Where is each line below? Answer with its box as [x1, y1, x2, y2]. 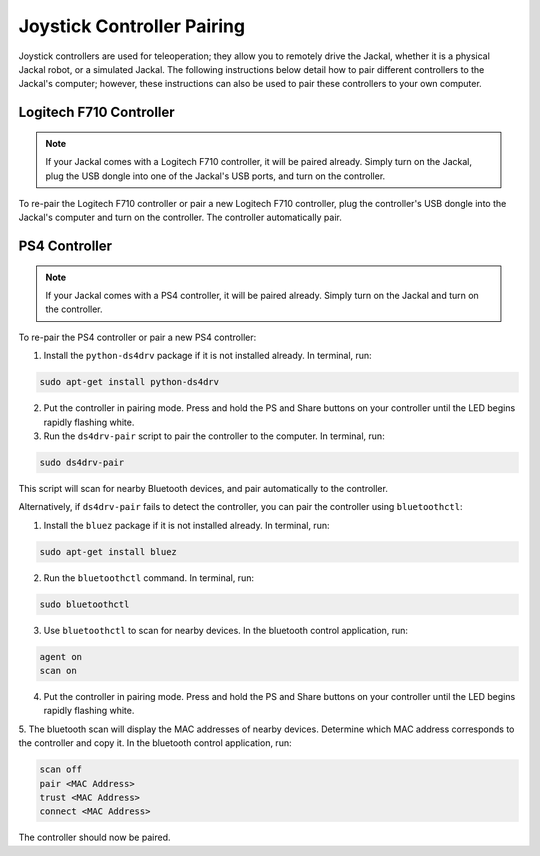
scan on [39, 665, 77, 677]
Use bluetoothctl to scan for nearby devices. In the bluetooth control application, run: [43, 624, 409, 636]
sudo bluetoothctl [39, 598, 130, 610]
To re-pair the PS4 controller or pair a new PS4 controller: [18, 331, 257, 343]
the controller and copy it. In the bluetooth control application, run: [18, 737, 292, 749]
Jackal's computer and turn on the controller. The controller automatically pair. [18, 211, 342, 224]
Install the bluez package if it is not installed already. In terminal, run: [43, 519, 330, 531]
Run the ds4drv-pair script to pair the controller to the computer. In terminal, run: [43, 430, 385, 442]
